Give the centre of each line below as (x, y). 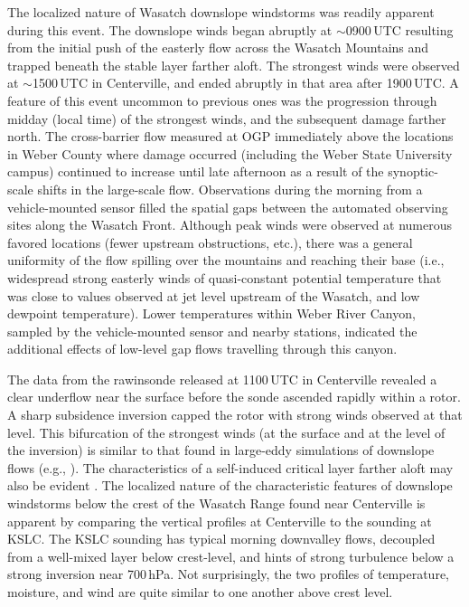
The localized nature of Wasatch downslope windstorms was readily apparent (221, 12)
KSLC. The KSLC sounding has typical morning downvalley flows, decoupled (221, 539)
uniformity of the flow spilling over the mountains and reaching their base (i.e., (226, 260)
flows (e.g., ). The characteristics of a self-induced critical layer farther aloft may (230, 467)
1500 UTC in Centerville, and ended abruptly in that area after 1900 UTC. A (245, 83)
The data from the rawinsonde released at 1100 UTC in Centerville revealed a (222, 379)
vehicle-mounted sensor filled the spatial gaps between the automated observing (228, 207)
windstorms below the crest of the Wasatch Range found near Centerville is (216, 503)
